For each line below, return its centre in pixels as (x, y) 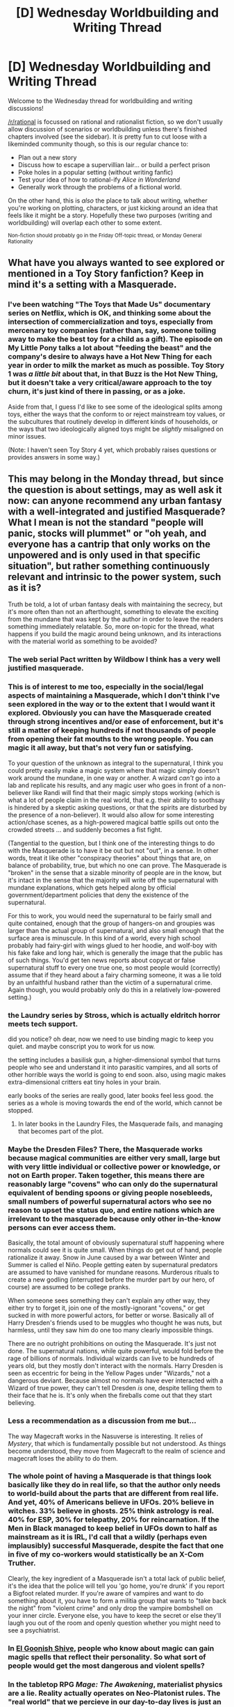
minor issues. (27, 436)
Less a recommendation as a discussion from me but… (102, 1421)
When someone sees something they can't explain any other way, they (109, 1300)
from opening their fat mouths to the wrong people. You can (111, 739)
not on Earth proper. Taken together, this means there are (106, 1175)
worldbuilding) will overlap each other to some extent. (85, 222)
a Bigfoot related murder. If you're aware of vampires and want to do (106, 1593)
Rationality (20, 242)
